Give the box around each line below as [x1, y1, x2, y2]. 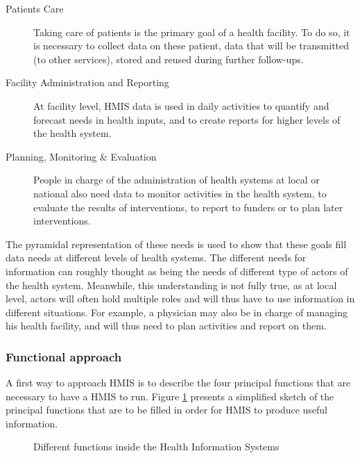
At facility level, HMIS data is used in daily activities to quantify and [33, 98, 329, 113]
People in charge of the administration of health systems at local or [33, 172, 320, 187]
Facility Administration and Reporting [6, 75, 169, 90]
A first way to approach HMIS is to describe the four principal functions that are [6, 375, 351, 390]
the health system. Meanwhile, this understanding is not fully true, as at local [6, 277, 337, 292]
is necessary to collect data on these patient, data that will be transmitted [33, 38, 350, 53]
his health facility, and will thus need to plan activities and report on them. [6, 318, 327, 333]
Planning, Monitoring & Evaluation [6, 149, 157, 163]
